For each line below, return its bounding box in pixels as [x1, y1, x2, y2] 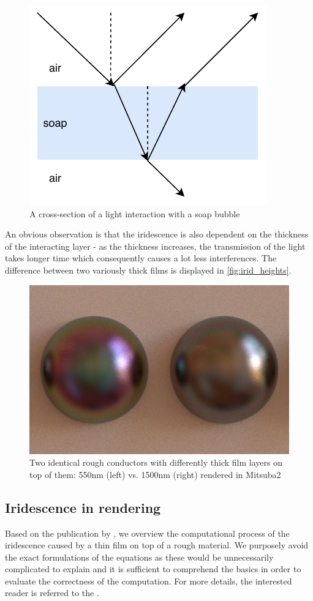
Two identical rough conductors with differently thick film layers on [29, 456, 282, 469]
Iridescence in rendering [5, 498, 161, 517]
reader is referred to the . [5, 586, 99, 599]
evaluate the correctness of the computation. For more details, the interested [5, 574, 292, 587]
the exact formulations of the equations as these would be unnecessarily [5, 550, 274, 563]
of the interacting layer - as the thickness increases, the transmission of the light [5, 239, 306, 252]
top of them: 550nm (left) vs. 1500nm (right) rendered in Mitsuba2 [29, 468, 281, 480]
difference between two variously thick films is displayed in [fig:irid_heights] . [5, 263, 292, 276]
